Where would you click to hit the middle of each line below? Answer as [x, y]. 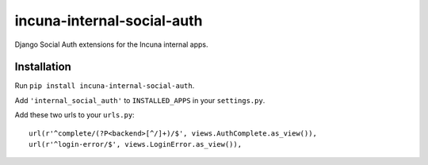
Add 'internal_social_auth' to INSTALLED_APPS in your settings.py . [140, 100]
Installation [43, 67]
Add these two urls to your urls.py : [75, 115]
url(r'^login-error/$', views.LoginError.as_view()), [135, 144]
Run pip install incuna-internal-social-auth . [105, 86]
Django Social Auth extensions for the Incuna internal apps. [112, 44]
